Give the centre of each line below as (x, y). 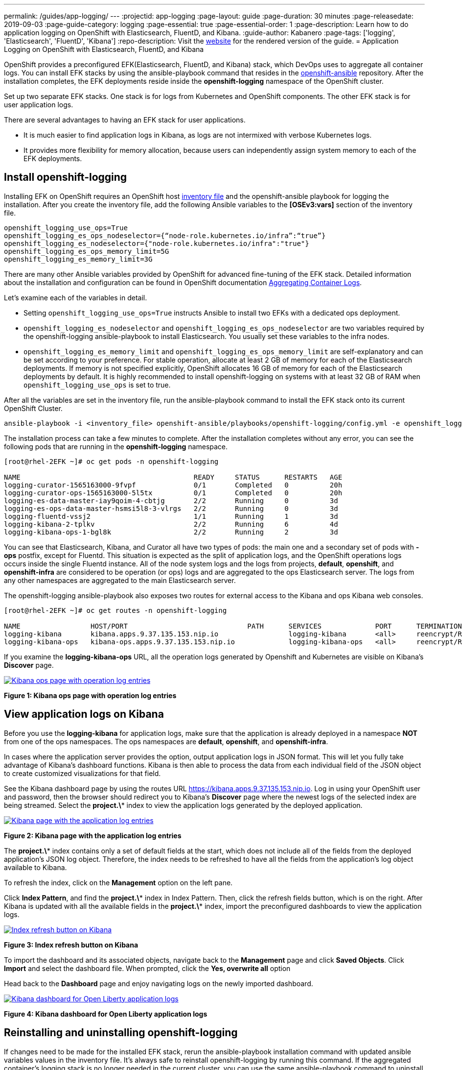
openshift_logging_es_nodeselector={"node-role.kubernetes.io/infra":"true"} (157, 243)
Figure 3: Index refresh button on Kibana (71, 945)
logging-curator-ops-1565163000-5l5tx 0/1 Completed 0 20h (173, 493)
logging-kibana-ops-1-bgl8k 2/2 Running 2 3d (171, 532)
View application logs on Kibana (84, 714)
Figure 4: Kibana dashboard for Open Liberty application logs (106, 1014)
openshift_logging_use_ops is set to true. (97, 385)
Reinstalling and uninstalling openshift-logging (121, 1033)
